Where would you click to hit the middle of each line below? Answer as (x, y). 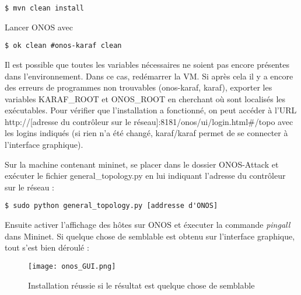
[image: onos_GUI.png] (72, 266)
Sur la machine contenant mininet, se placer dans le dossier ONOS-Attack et (142, 164)
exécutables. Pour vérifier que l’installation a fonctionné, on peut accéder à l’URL (151, 110)
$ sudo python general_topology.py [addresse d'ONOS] (111, 206)
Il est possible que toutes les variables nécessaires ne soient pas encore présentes (147, 64)
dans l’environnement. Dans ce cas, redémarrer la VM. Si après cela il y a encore (149, 76)
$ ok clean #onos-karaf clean (63, 46)
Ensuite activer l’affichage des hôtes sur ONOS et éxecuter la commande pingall (148, 225)
